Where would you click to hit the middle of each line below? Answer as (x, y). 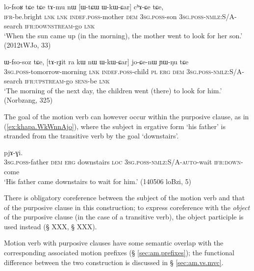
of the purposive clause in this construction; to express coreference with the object (127, 207)
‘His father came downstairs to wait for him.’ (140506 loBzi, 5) (98, 181)
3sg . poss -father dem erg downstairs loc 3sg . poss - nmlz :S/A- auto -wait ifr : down (123, 162)
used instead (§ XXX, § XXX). (51, 226)
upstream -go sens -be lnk (72, 81)
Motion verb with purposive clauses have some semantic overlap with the (114, 243)
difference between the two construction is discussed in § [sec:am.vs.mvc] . (114, 262)
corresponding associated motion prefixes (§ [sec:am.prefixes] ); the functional (119, 253)
